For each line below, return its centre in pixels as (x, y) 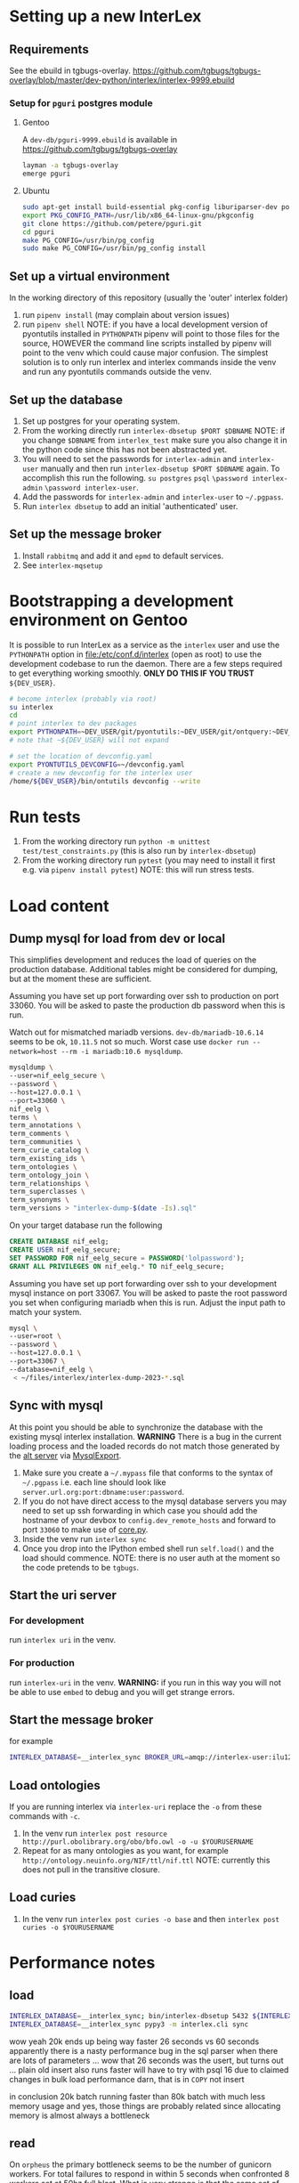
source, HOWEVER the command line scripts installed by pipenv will (146, 344)
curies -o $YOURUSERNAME (68, 1927)
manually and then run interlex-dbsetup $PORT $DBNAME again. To (160, 468)
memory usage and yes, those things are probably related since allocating (145, 2106)
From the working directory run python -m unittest (116, 841)
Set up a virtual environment (90, 276)
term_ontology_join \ (49, 1175)
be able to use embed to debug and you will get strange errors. (122, 1692)
